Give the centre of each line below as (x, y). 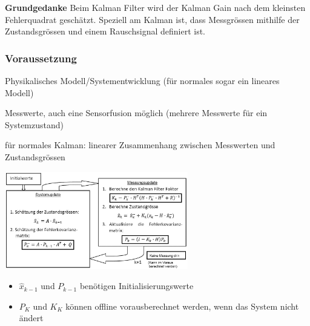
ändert (31, 318)
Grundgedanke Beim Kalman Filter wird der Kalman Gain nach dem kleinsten (155, 7)
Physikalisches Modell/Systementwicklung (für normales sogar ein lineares (142, 80)
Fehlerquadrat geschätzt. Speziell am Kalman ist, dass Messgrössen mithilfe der (152, 19)
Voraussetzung (41, 58)
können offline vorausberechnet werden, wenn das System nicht (182, 306)
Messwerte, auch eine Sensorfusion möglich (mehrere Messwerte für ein (136, 113)
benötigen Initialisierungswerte (137, 286)
